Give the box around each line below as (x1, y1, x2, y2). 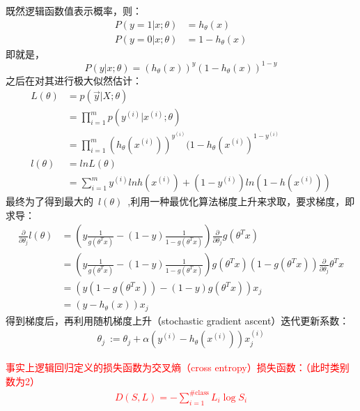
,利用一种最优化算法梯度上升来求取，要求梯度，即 (127, 194, 355, 209)
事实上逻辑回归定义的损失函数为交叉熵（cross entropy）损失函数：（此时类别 (6, 360, 350, 375)
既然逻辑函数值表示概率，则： (6, 3, 142, 17)
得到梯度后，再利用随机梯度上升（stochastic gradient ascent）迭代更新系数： (6, 313, 350, 327)
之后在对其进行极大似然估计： (6, 73, 142, 87)
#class (189, 389, 209, 397)
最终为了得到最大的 (6, 194, 93, 209)
